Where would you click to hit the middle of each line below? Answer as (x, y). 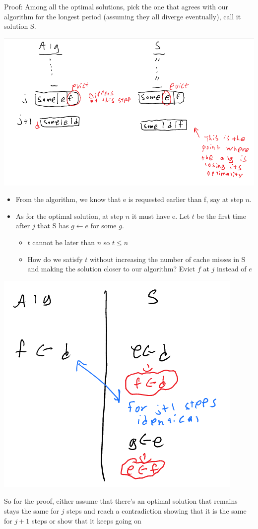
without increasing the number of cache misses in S (167, 259)
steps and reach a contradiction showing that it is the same (157, 510)
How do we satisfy (55, 259)
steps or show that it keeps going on (87, 520)
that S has (53, 226)
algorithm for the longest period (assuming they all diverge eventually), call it (123, 16)
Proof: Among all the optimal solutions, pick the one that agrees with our (116, 6)
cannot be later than (64, 242)
